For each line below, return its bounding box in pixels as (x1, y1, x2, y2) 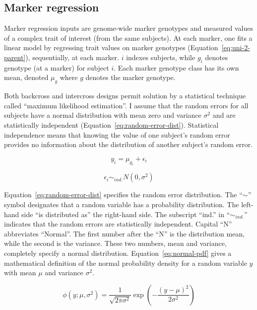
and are (212, 110, 236, 120)
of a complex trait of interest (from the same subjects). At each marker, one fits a (4, 32, 253, 43)
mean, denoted (4, 72, 49, 82)
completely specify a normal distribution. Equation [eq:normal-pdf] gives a (4, 248, 232, 258)
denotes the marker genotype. (85, 72, 176, 82)
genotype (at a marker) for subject (4, 62, 109, 73)
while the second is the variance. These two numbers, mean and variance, (4, 238, 227, 248)
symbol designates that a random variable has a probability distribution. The (4, 199, 239, 210)
